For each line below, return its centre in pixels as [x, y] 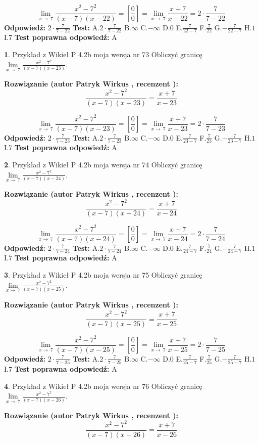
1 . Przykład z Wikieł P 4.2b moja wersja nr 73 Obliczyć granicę [103, 54]
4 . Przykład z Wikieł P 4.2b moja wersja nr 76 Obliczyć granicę [103, 386]
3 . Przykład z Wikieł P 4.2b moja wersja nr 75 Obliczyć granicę [103, 275]
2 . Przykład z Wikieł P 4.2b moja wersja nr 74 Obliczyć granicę [103, 165]
